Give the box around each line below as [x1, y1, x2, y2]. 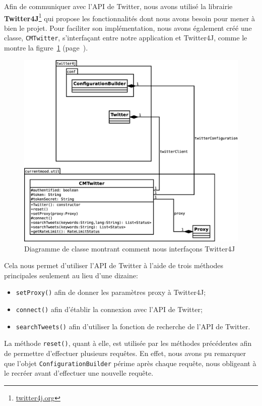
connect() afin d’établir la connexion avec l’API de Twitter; [16, 304, 203, 315]
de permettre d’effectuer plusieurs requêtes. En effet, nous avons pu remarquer [4, 348, 246, 359]
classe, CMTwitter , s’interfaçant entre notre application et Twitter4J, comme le [4, 32, 247, 43]
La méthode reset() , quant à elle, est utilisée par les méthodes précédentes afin [4, 338, 252, 348]
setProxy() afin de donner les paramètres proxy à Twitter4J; [16, 287, 206, 297]
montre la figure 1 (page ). [4, 42, 88, 53]
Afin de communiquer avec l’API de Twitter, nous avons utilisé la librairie [4, 1, 233, 11]
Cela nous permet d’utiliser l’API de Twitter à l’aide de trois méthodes [4, 260, 224, 271]
